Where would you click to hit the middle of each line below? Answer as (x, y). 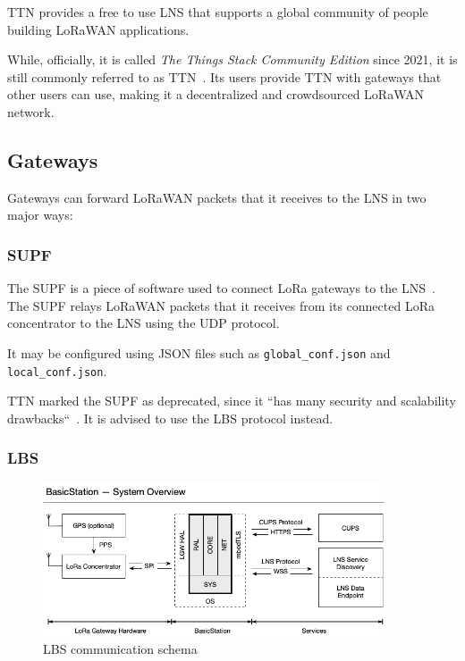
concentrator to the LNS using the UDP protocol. (144, 323)
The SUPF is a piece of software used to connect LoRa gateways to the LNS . (221, 288)
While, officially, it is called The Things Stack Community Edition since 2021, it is (232, 59)
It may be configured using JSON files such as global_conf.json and (199, 352)
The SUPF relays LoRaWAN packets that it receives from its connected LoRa (221, 305)
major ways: (40, 215)
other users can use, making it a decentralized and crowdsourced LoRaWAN (216, 94)
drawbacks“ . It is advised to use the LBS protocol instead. (170, 418)
